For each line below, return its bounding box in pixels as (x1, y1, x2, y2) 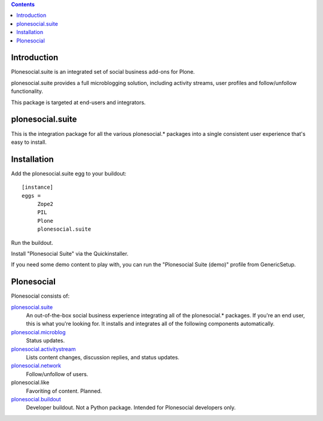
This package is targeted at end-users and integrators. (11, 99, 146, 106)
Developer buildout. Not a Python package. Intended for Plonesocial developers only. (26, 404, 236, 411)
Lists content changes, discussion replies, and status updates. (26, 354, 179, 361)
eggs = (22, 192, 41, 199)
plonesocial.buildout (11, 395, 61, 402)
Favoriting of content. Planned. (26, 387, 102, 395)
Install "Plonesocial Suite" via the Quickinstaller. (11, 250, 129, 257)
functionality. (11, 87, 44, 95)
